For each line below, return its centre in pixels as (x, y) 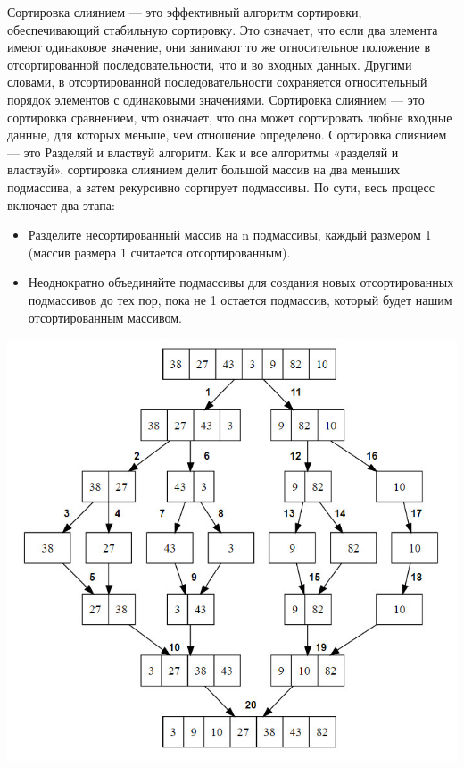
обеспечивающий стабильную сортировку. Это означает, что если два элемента (223, 29)
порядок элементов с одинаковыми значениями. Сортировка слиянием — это (216, 99)
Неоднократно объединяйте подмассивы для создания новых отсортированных (241, 282)
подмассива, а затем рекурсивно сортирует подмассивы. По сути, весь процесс (221, 186)
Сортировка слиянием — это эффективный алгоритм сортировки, (185, 12)
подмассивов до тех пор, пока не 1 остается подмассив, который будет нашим (240, 299)
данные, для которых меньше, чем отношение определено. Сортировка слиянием (227, 135)
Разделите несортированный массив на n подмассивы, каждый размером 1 (230, 235)
